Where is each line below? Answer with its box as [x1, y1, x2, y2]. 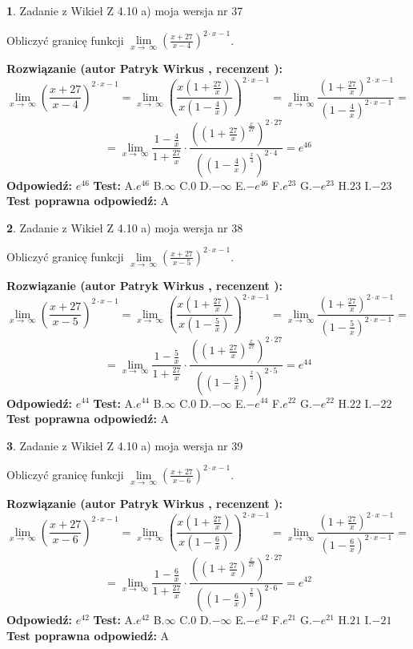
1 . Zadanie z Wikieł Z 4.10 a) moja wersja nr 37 [6, 2, 243, 18]
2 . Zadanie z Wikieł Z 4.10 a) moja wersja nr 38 [6, 219, 243, 236]
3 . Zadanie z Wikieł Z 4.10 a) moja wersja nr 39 [6, 437, 243, 453]
